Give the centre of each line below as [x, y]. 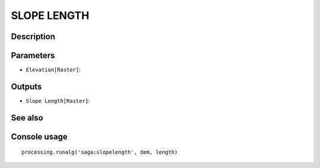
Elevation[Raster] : [53, 70]
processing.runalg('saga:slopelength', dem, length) [100, 152]
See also [27, 118]
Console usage [39, 137]
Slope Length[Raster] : [58, 100]
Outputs [26, 86]
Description [33, 37]
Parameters [33, 56]
